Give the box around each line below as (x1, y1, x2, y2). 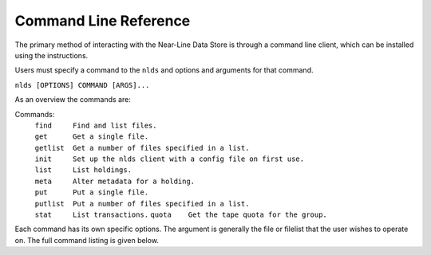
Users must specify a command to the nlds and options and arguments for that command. (14, 65, 314, 75)
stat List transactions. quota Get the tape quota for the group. (34, 210, 327, 219)
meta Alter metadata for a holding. (34, 176, 196, 186)
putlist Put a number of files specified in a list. (34, 199, 250, 208)
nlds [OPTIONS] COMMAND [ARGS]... (14, 80, 150, 89)
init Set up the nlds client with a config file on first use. (34, 155, 305, 163)
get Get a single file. (34, 132, 149, 141)
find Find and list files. (34, 120, 157, 130)
